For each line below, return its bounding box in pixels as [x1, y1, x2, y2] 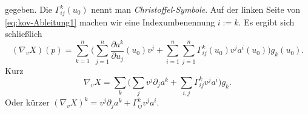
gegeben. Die [5, 3, 52, 15]
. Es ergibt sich [238, 15, 295, 28]
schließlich [5, 27, 42, 40]
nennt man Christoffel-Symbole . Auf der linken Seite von [91, 3, 301, 15]
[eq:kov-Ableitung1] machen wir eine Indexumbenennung [5, 15, 215, 28]
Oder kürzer [5, 96, 50, 109]
